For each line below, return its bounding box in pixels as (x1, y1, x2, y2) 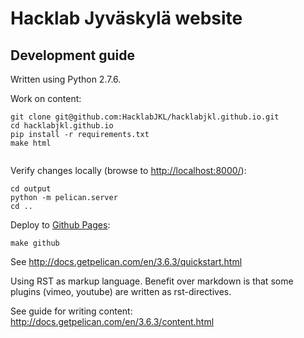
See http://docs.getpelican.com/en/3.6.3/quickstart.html (10, 256, 243, 267)
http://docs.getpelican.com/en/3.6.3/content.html (10, 316, 215, 327)
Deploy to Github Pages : (10, 219, 111, 231)
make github (10, 238, 60, 248)
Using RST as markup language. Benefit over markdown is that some (10, 275, 294, 287)
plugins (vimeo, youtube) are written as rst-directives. (10, 286, 232, 297)
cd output (10, 184, 52, 194)
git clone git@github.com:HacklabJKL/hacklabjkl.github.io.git (10, 112, 280, 122)
